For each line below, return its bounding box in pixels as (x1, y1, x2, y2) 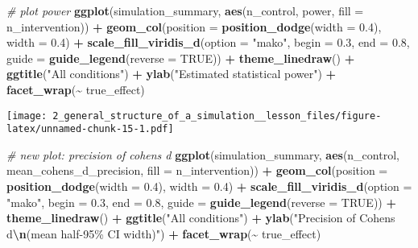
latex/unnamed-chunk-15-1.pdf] (6, 123, 174, 135)
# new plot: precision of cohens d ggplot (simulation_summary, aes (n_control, (6, 146, 399, 163)
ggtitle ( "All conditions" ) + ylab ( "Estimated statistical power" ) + (6, 65, 337, 82)
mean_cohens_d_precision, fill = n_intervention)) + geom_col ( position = (6, 162, 388, 179)
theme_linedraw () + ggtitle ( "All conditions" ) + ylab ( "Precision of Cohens (6, 209, 395, 226)
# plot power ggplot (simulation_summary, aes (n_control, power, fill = (6, 2, 364, 19)
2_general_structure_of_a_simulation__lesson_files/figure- (52, 110, 382, 122)
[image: (6, 110, 48, 122)
